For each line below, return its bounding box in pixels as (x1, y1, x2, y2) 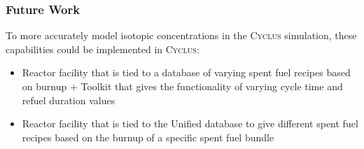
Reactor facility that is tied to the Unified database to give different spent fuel (22, 116, 358, 131)
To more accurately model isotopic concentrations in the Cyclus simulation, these (6, 28, 357, 43)
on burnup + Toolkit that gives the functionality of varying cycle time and (22, 79, 343, 93)
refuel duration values (22, 92, 115, 107)
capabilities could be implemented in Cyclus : (6, 41, 199, 56)
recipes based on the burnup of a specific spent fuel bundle (22, 129, 274, 144)
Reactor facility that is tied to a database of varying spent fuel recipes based (22, 65, 351, 80)
